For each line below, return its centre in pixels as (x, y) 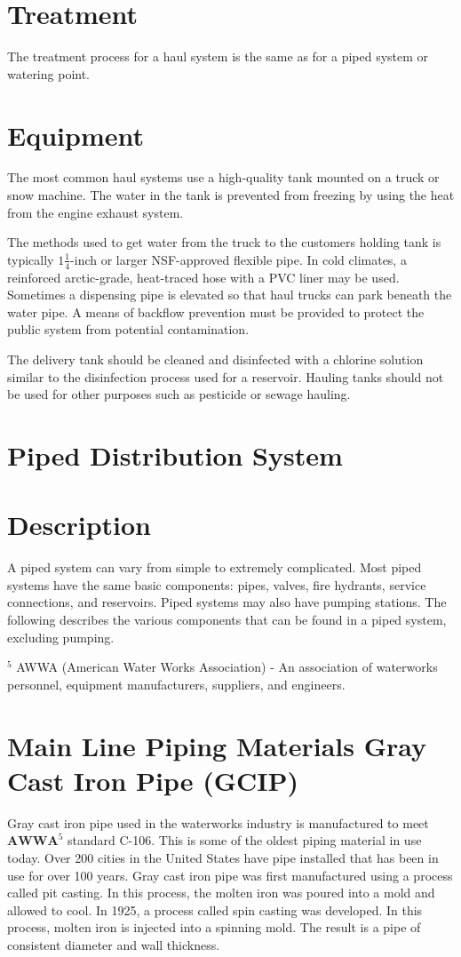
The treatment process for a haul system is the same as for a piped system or (218, 56)
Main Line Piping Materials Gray (217, 745)
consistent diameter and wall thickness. (114, 944)
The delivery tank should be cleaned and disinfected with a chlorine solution (215, 359)
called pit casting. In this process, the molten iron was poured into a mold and (221, 893)
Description (79, 525)
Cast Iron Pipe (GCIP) (153, 780)
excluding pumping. (61, 637)
